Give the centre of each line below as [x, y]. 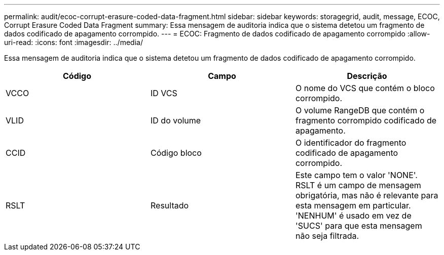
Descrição [367, 76]
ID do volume [176, 120]
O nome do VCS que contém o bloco [365, 88]
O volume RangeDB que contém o [360, 110]
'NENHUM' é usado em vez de [353, 216]
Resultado [170, 205]
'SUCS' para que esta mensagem [359, 226]
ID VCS [164, 93]
